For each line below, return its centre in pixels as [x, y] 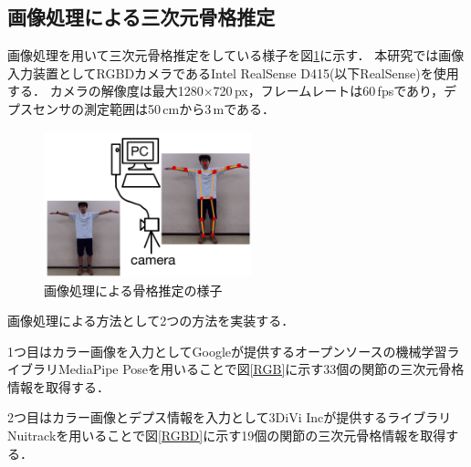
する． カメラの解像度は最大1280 [105, 91]
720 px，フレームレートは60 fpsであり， [329, 91]
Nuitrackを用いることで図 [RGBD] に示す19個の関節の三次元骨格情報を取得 [227, 436]
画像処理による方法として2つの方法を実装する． [151, 321]
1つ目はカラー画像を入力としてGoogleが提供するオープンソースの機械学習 [227, 351]
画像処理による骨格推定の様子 [133, 290]
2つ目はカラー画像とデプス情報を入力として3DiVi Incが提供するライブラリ [230, 417]
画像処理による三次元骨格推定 [141, 17]
